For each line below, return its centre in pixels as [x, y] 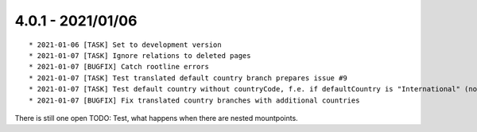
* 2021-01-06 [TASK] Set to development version [125, 45]
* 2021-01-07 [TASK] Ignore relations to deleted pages [140, 55]
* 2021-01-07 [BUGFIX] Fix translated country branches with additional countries [194, 100]
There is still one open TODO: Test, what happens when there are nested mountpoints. [156, 118]
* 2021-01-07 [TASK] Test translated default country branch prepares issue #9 [188, 78]
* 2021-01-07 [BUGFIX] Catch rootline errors [119, 67]
